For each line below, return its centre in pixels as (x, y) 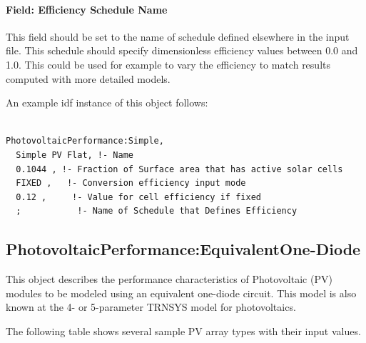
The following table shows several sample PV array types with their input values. (183, 330)
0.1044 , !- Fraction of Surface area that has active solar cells (179, 169)
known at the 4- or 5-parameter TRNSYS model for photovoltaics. (151, 307)
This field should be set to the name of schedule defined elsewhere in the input (178, 36)
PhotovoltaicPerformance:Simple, (85, 141)
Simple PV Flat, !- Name (75, 155)
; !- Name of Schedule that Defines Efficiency (157, 211)
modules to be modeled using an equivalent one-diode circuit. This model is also (181, 293)
